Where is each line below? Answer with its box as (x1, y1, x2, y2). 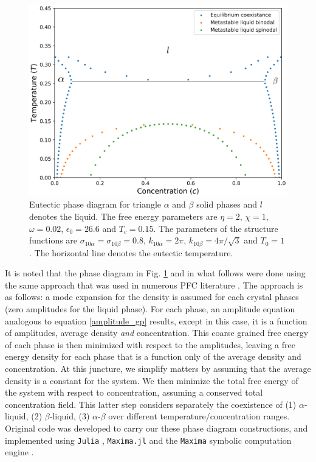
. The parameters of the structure (153, 222, 278, 234)
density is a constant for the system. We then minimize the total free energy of (5, 374, 298, 387)
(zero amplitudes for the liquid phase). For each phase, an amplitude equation (5, 303, 295, 315)
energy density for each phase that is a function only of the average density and (5, 350, 301, 363)
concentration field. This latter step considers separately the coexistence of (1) (5, 397, 297, 410)
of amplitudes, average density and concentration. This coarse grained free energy (5, 326, 309, 339)
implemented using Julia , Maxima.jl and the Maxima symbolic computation (5, 433, 292, 446)
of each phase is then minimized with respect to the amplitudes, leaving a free (5, 338, 295, 351)
